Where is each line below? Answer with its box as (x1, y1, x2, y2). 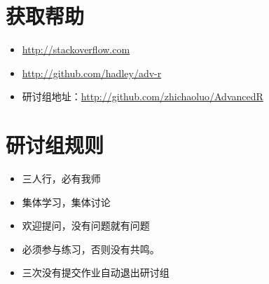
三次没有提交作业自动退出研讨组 (22, 265, 170, 280)
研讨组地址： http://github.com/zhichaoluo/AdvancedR (22, 89, 263, 104)
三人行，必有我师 (22, 171, 101, 186)
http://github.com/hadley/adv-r (22, 65, 162, 80)
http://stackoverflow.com (22, 42, 130, 57)
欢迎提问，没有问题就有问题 (22, 218, 150, 233)
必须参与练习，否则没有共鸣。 (22, 241, 160, 256)
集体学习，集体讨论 (22, 194, 111, 209)
